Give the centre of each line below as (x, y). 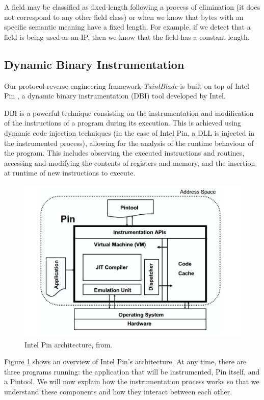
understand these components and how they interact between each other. (118, 392)
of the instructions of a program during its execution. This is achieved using (123, 123)
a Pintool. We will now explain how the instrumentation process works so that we (132, 381)
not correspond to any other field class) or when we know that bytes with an (124, 17)
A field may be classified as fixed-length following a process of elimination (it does (132, 7)
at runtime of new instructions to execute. (70, 173)
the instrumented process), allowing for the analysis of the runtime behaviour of (129, 143)
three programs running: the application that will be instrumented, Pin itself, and (132, 371)
